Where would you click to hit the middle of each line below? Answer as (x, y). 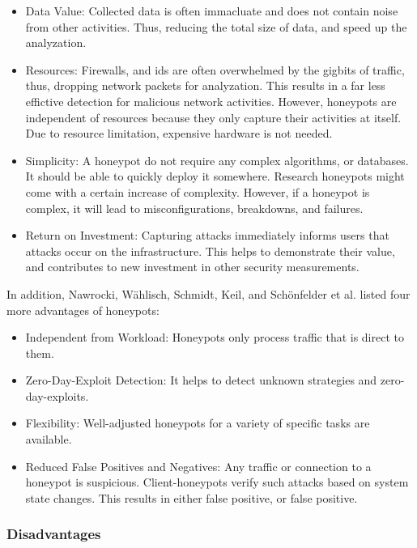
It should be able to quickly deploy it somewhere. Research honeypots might (215, 176)
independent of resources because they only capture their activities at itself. (213, 117)
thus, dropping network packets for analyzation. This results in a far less (205, 85)
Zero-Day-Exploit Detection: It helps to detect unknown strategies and (201, 380)
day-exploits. (57, 395)
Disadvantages (54, 534)
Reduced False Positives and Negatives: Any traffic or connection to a (198, 466)
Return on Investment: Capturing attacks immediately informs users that (207, 235)
